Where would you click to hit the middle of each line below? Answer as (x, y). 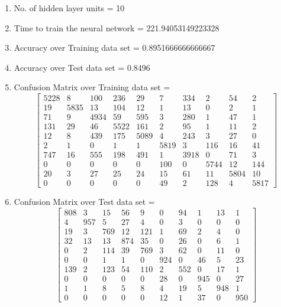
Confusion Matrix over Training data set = (92, 87)
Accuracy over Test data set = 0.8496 (82, 67)
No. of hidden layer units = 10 (69, 8)
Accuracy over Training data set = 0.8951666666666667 (114, 48)
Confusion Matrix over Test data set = (84, 202)
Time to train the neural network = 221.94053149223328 (117, 27)
